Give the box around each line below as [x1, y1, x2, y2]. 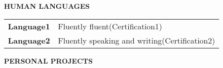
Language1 [8, 20, 50, 32]
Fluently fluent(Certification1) [58, 20, 162, 32]
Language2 [8, 34, 50, 46]
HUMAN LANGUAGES [4, 1, 90, 11]
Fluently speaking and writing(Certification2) [58, 34, 215, 46]
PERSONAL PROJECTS [4, 55, 93, 66]
